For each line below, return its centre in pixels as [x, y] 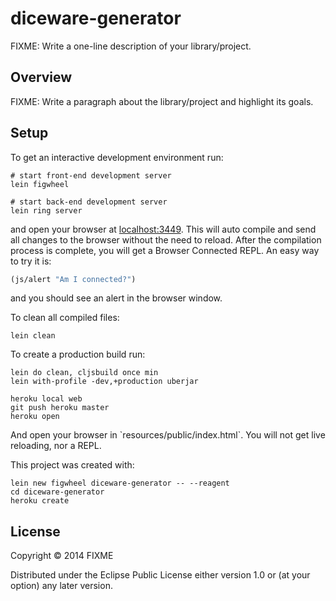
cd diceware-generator [57, 492]
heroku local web [46, 399]
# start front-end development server [91, 175]
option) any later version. [61, 586]
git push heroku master [60, 408]
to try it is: [31, 261]
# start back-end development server [89, 202]
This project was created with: [72, 465]
